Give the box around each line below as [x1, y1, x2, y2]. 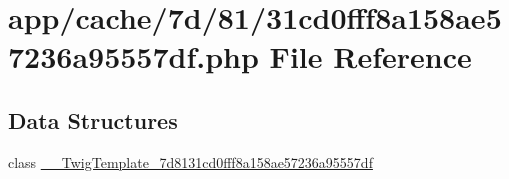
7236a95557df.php [8, 36, 259, 77]
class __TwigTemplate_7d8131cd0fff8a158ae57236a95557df [8, 151, 373, 172]
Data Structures [8, 104, 178, 135]
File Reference [269, 36, 472, 77]
